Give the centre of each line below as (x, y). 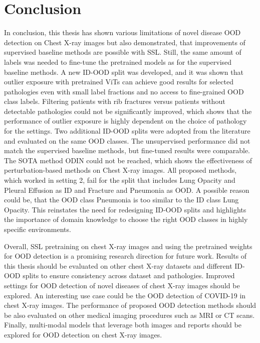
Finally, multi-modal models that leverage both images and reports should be (123, 325)
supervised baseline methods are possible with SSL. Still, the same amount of (123, 52)
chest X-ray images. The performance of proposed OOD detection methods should (130, 305)
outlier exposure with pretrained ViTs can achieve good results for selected (119, 82)
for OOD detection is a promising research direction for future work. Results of (125, 256)
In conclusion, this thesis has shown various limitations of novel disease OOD (122, 32)
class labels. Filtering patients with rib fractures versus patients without (115, 101)
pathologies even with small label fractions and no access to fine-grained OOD (124, 91)
